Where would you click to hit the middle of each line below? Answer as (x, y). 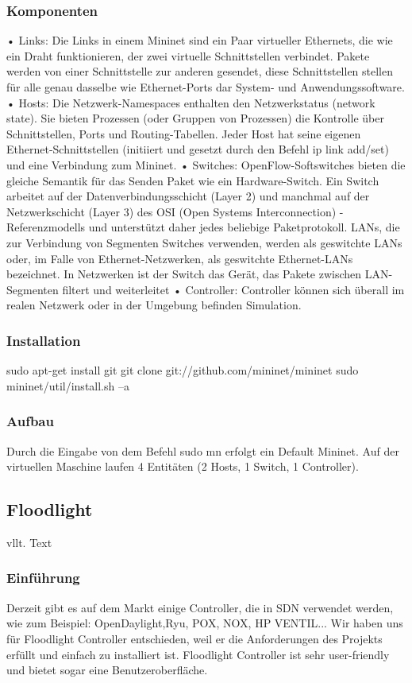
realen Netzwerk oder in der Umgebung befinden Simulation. (154, 305)
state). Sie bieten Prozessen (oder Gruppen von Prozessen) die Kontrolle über (195, 118)
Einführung (43, 578)
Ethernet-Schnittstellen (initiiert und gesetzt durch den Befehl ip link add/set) (198, 149)
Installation (44, 340)
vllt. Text (29, 542)
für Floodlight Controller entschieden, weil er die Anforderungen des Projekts (194, 638)
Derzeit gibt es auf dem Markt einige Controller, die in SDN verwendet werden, (200, 607)
